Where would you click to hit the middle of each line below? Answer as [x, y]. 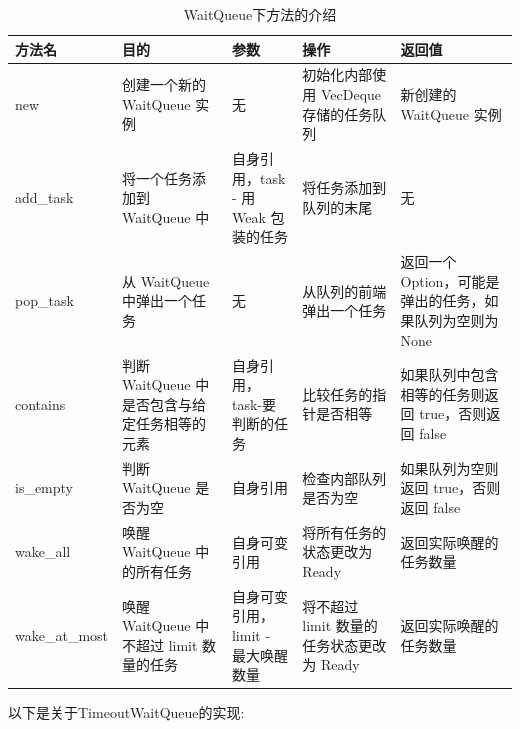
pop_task [44, 300]
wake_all [43, 551]
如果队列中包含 [449, 374]
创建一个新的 [164, 84]
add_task [44, 197]
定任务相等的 [164, 423]
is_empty [44, 487]
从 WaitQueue [166, 280]
